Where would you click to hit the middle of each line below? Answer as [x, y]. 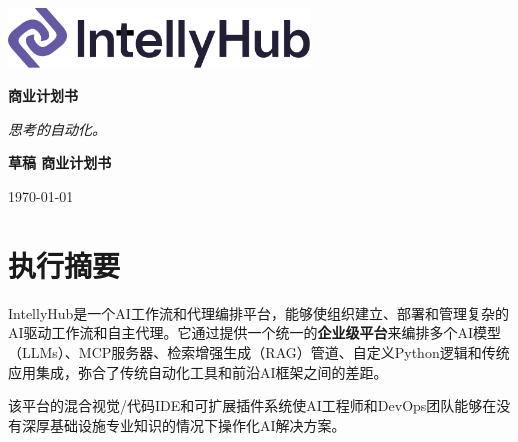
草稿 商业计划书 [60, 162]
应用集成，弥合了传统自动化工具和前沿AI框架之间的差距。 [198, 371]
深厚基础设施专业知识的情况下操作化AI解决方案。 [183, 424]
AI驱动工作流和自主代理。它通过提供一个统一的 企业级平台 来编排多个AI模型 [255, 332]
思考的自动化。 [57, 128]
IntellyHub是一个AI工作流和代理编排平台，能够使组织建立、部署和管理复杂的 [258, 312]
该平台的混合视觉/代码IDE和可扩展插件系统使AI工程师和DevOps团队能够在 [252, 405]
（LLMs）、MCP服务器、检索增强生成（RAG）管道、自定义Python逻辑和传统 [259, 351]
